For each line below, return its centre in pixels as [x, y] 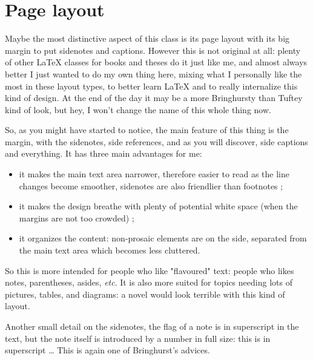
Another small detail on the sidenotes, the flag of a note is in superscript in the [152, 326]
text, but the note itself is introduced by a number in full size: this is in [138, 338]
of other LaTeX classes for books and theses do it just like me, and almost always [156, 62]
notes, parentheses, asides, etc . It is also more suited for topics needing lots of [149, 282]
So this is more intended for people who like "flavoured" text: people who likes [150, 270]
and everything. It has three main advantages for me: [104, 153]
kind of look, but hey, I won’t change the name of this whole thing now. [138, 109]
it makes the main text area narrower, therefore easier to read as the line [154, 174]
